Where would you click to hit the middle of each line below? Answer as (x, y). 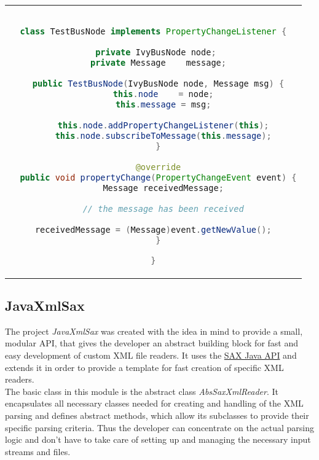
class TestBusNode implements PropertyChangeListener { (153, 31)
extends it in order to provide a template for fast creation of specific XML (144, 367)
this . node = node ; (163, 94)
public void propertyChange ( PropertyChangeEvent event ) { (158, 177)
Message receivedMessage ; (163, 188)
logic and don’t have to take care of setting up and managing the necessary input (158, 439)
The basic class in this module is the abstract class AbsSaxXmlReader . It (142, 391)
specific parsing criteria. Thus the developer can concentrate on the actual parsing (159, 427)
